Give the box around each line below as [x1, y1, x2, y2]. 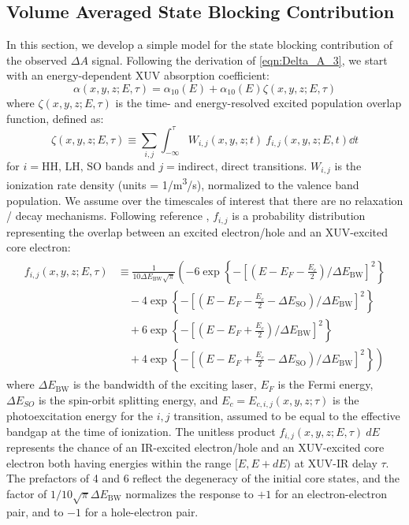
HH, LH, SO [41, 162, 102, 173]
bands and [105, 158, 155, 173]
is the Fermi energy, [277, 376, 374, 393]
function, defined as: [6, 110, 104, 126]
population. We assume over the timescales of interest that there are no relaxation [6, 192, 403, 208]
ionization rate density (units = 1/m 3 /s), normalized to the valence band [6, 174, 359, 193]
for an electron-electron [274, 485, 388, 501]
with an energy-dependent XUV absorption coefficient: [6, 67, 270, 84]
